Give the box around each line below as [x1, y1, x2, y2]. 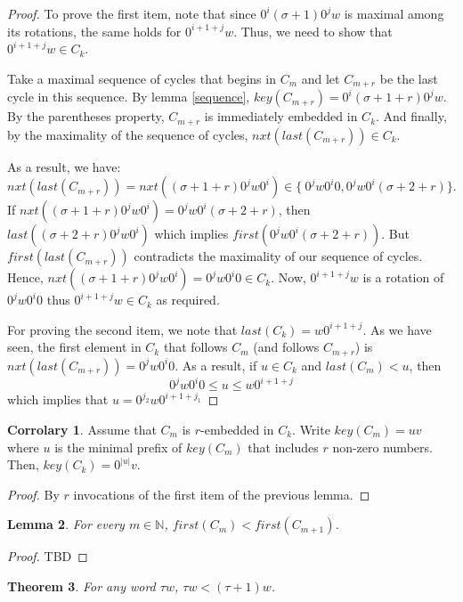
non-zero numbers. [332, 437, 433, 456]
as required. [156, 290, 220, 309]
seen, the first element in [7, 338, 142, 356]
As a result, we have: [7, 157, 121, 175]
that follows [163, 338, 228, 356]
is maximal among [344, 4, 444, 22]
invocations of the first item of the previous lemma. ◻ [73, 484, 370, 503]
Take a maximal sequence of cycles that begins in [7, 69, 276, 87]
